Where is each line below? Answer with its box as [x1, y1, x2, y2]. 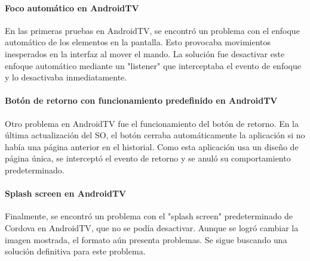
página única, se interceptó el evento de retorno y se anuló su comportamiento [5, 152, 291, 164]
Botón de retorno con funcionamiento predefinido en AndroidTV [5, 94, 278, 107]
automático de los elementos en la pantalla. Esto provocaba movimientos [5, 36, 271, 48]
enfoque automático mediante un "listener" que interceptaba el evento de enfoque [5, 59, 301, 72]
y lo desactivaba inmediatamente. [5, 71, 127, 83]
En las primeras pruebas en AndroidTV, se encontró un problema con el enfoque [5, 24, 300, 36]
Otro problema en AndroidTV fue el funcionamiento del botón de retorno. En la [5, 117, 299, 129]
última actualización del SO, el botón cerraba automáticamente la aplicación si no [5, 129, 305, 141]
